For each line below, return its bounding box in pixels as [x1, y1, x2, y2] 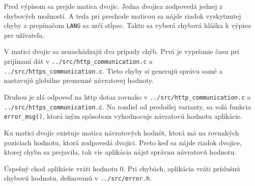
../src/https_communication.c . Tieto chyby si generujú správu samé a [4, 65, 223, 76]
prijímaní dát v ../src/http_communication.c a [4, 56, 153, 66]
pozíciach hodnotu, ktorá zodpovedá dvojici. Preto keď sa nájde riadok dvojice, [4, 137, 242, 147]
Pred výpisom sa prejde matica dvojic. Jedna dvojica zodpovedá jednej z [4, 1, 223, 11]
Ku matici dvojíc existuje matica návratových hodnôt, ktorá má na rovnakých [4, 127, 239, 137]
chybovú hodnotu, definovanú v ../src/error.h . [4, 173, 152, 183]
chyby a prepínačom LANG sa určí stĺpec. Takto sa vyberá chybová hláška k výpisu [4, 20, 251, 30]
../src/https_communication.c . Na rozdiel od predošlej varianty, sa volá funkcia [4, 101, 251, 111]
